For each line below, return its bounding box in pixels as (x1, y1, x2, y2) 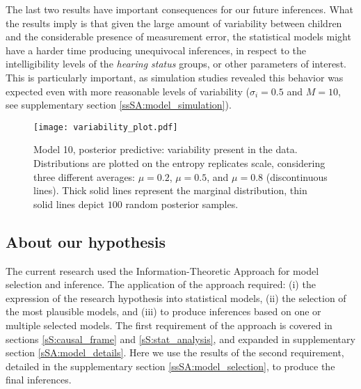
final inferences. (6, 372, 72, 387)
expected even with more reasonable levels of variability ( (6, 84, 250, 98)
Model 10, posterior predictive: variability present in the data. (33, 142, 298, 157)
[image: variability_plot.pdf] (33, 122, 178, 132)
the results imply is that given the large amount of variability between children (6, 15, 342, 30)
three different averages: (33, 169, 136, 184)
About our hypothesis (6, 230, 166, 252)
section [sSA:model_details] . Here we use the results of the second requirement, (6, 345, 344, 360)
